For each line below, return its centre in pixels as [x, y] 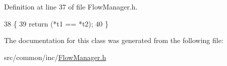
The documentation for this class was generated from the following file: [114, 40]
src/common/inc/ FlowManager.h [55, 57]
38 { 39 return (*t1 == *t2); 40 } [56, 23]
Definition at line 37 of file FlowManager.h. [71, 6]
